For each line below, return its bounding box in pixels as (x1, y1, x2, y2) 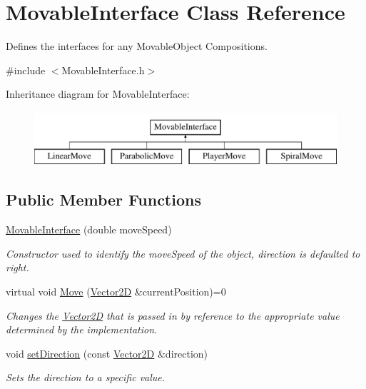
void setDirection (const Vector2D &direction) (6, 345, 208, 360)
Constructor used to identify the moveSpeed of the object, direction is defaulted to (6, 246, 360, 261)
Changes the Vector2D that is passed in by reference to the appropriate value (6, 308, 340, 323)
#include (6, 62, 46, 77)
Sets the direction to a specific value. (6, 370, 166, 385)
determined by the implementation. (6, 322, 158, 337)
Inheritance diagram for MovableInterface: (6, 86, 190, 101)
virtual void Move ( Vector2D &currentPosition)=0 (6, 284, 226, 299)
